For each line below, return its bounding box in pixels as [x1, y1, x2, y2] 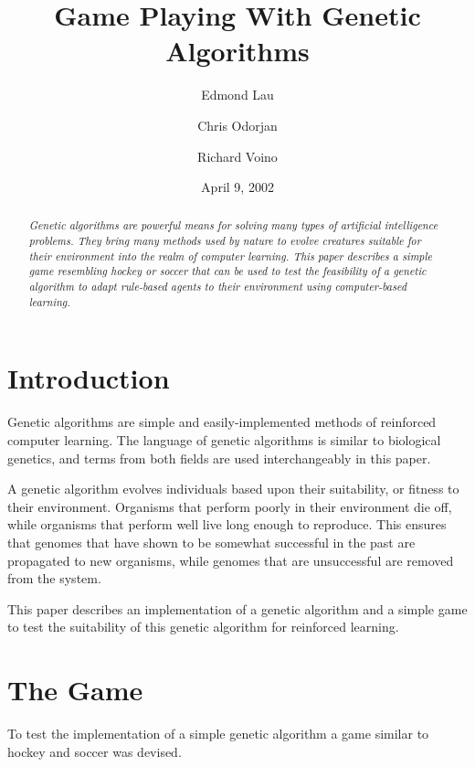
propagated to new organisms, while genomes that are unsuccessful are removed [7, 550, 454, 570]
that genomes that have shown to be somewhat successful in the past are [7, 532, 416, 551]
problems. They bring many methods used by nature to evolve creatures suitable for [28, 233, 421, 249]
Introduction [7, 359, 170, 397]
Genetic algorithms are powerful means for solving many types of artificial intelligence [28, 218, 438, 233]
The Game [7, 671, 143, 708]
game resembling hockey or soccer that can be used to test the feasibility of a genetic [28, 263, 427, 279]
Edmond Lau [201, 85, 274, 104]
